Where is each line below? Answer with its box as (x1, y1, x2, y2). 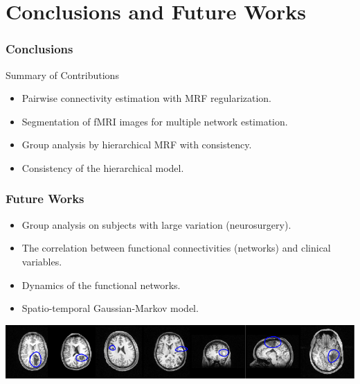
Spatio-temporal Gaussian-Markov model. (21, 301, 199, 315)
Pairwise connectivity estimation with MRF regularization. (21, 91, 272, 105)
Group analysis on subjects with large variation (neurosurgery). (21, 217, 291, 232)
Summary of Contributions (6, 67, 119, 82)
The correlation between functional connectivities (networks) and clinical (21, 241, 331, 255)
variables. (21, 254, 62, 268)
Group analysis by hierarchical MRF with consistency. (21, 137, 252, 152)
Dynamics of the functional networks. (21, 277, 181, 292)
